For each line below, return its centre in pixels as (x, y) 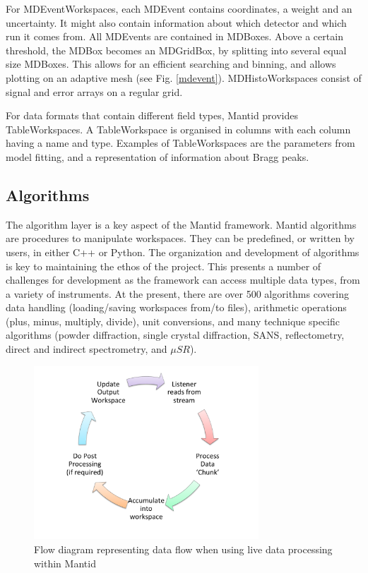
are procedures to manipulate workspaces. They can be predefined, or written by (180, 238)
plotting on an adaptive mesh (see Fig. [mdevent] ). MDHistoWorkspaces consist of (184, 77)
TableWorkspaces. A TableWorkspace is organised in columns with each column (178, 129)
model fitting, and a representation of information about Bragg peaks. (158, 156)
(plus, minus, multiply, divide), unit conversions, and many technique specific (173, 321)
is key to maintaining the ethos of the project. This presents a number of (164, 266)
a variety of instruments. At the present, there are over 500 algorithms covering (177, 293)
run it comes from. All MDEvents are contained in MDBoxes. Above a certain (174, 36)
